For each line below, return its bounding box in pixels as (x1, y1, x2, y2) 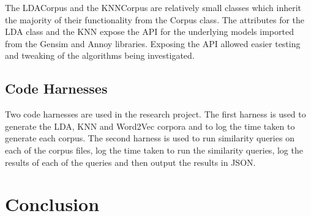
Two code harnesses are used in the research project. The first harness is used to (5, 108, 306, 121)
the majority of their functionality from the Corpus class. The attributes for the (5, 13, 305, 26)
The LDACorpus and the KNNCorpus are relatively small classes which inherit (5, 1, 302, 13)
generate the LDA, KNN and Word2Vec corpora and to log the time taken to (5, 119, 295, 132)
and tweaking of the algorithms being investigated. (5, 49, 195, 62)
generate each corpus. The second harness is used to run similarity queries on (5, 132, 294, 144)
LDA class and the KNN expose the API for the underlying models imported (5, 25, 294, 38)
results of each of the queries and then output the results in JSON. (5, 155, 256, 168)
